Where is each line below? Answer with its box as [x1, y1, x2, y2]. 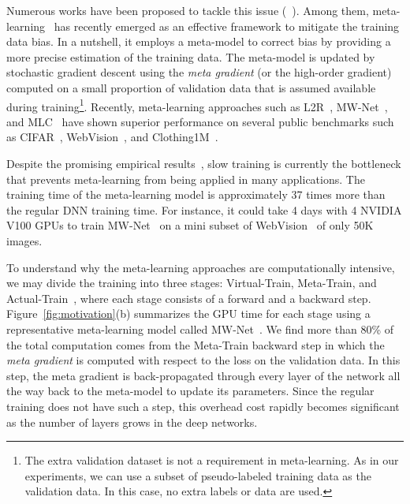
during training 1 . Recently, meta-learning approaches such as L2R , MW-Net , [6, 95, 388, 114]
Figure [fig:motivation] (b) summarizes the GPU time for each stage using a [6, 305, 371, 322]
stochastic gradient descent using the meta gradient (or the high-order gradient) [6, 64, 392, 80]
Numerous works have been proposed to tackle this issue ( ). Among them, [6, 2, 369, 18]
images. [6, 232, 43, 248]
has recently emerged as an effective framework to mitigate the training [54, 17, 400, 34]
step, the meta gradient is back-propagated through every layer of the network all [6, 367, 401, 383]
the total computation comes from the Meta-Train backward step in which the [6, 336, 385, 353]
